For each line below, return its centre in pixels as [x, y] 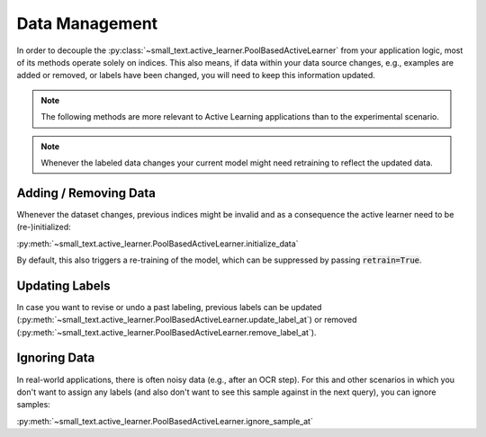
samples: [34, 405]
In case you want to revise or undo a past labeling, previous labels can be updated [169, 307]
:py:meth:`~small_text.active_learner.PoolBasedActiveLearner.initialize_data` [157, 244]
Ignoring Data [56, 358]
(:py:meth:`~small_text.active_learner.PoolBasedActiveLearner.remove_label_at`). [166, 332]
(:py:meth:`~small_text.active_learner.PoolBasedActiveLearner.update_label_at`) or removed [187, 320]
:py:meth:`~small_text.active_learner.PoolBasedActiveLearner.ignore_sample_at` [165, 421]
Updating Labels [64, 285]
